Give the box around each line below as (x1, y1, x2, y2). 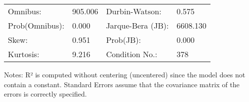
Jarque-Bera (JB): (106, 20, 169, 31)
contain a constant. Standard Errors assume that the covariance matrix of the (4, 79, 240, 89)
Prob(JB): (106, 34, 141, 45)
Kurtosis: (8, 48, 40, 60)
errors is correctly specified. (4, 89, 87, 99)
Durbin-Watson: (106, 5, 162, 17)
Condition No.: (106, 48, 158, 60)
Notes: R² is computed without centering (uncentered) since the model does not (4, 69, 246, 79)
